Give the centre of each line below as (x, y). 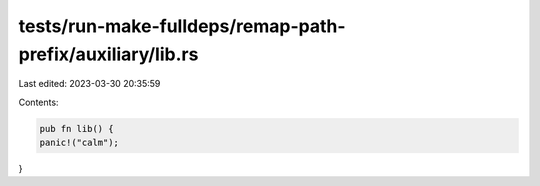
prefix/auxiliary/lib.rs (108, 54)
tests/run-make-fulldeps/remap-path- (182, 26)
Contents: (38, 102)
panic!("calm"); (79, 143)
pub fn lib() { (76, 128)
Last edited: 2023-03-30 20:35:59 (89, 84)
